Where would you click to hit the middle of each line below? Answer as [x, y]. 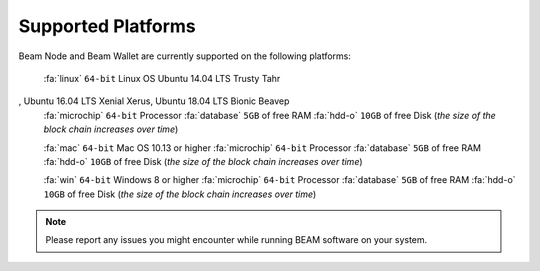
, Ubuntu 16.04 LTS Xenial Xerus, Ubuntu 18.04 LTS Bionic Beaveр [154, 101]
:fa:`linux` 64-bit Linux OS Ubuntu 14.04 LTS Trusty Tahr [162, 78]
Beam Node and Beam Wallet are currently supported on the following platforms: [185, 56]
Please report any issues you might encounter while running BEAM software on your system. [236, 240]
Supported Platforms [107, 26]
